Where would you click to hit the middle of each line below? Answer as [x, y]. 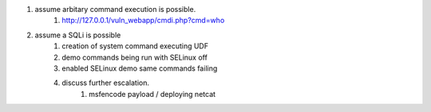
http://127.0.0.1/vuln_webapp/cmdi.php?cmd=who [143, 21]
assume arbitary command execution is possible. [115, 9]
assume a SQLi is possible [78, 35]
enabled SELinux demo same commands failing [140, 68]
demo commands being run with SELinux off [134, 57]
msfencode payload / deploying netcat [152, 94]
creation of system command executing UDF [135, 46]
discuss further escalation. [105, 83]
